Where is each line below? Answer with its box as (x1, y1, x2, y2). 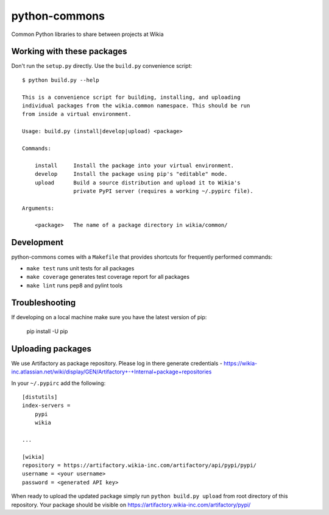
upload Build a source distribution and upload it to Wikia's (34, 179, 241, 186)
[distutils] (22, 394, 58, 400)
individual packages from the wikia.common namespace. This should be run (22, 103, 250, 109)
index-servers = (22, 402, 71, 409)
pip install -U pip (26, 327, 68, 335)
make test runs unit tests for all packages (26, 264, 135, 272)
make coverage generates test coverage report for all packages (26, 273, 190, 281)
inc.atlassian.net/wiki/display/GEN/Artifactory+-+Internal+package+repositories (11, 368, 212, 375)
